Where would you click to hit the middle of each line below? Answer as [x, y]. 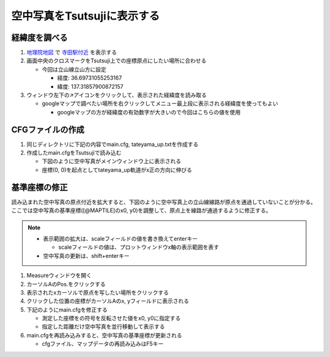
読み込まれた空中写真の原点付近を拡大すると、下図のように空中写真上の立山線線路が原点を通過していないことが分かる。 [164, 202]
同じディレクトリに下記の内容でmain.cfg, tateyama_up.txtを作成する [112, 144]
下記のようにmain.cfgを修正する [67, 309]
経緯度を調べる [39, 38]
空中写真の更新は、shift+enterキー [86, 256]
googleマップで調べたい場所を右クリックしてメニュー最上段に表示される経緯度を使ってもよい [160, 103]
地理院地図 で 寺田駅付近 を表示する [72, 53]
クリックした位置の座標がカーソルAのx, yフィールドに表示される [108, 301]
